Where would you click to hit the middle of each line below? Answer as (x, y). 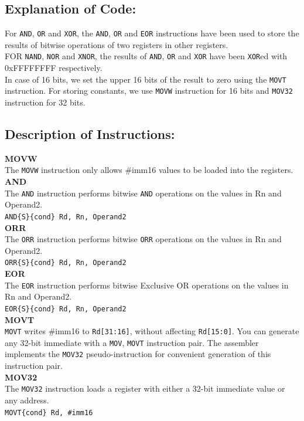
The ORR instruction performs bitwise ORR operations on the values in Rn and (143, 239)
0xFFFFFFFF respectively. (54, 68)
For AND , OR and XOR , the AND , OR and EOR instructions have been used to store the (152, 33)
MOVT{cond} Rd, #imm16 (49, 412)
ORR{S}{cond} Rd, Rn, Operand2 (66, 263)
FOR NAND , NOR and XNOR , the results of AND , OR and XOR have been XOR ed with (146, 56)
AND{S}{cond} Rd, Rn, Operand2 (66, 217)
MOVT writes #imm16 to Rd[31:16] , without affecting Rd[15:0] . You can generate (152, 331)
